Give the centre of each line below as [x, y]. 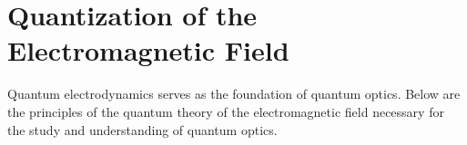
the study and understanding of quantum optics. [142, 129]
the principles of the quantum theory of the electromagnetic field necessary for [226, 111]
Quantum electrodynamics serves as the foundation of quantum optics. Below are [234, 94]
